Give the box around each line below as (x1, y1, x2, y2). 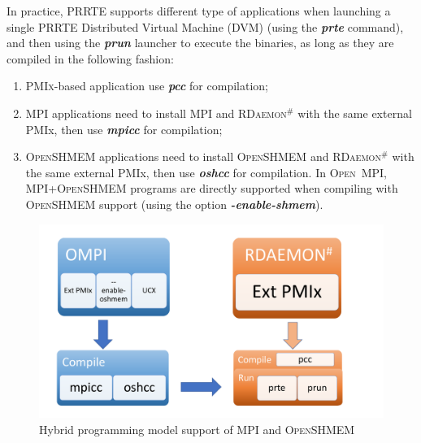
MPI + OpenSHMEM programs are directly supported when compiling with (25, 180, 398, 197)
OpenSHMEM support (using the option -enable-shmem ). (25, 195, 323, 212)
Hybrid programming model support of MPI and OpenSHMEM (39, 420, 355, 437)
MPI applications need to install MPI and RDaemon (25, 104, 287, 121)
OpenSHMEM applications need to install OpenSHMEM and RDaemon (25, 148, 381, 165)
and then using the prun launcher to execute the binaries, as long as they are (7, 34, 394, 51)
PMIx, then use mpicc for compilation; (25, 120, 223, 137)
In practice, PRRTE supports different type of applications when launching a (7, 2, 391, 19)
